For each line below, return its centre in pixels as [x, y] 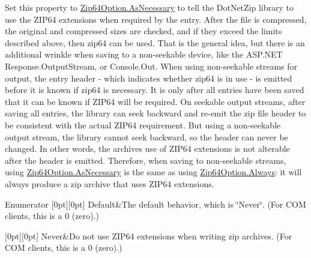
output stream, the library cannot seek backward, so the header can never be [146, 136]
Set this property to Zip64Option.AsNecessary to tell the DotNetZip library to [149, 7]
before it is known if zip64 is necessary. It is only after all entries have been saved [155, 90]
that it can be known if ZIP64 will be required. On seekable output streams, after [155, 101]
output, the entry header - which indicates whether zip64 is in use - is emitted [149, 78]
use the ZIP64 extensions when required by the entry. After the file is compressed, [156, 19]
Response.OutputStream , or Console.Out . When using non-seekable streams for [151, 66]
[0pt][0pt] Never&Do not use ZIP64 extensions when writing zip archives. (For [149, 235]
